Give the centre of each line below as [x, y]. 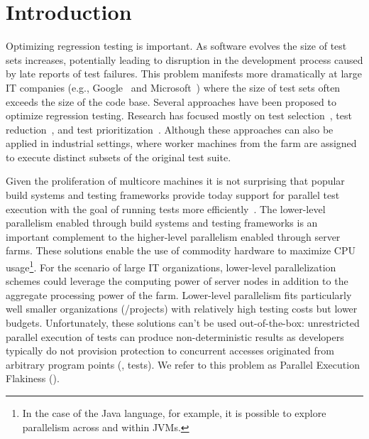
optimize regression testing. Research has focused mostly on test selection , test [179, 115]
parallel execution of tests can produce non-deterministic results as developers [175, 336]
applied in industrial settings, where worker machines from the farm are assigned [181, 143]
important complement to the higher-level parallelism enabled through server [173, 236]
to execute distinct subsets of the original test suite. [119, 157]
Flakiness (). [33, 378]
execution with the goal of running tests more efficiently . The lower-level [166, 208]
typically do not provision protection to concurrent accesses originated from [170, 351]
